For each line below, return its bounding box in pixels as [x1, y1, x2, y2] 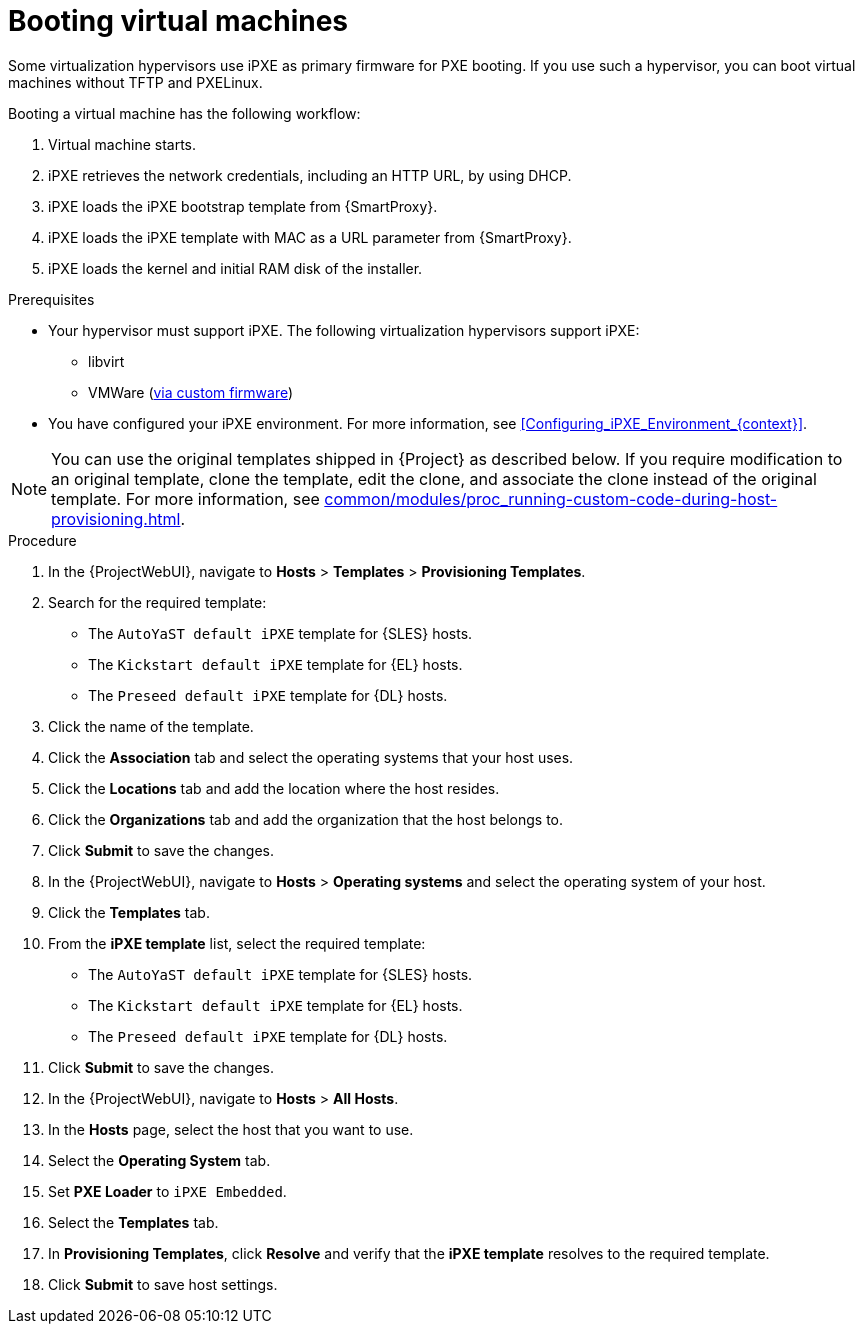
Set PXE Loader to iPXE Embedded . [48, 1182, 287, 1200]
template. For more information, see [51, 488, 320, 509]
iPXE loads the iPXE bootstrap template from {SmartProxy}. [48, 197, 438, 215]
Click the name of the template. [48, 717, 254, 735]
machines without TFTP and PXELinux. [8, 73, 263, 91]
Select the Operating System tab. [48, 1151, 271, 1169]
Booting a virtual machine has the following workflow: [8, 104, 361, 122]
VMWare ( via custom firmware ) [88, 383, 294, 401]
